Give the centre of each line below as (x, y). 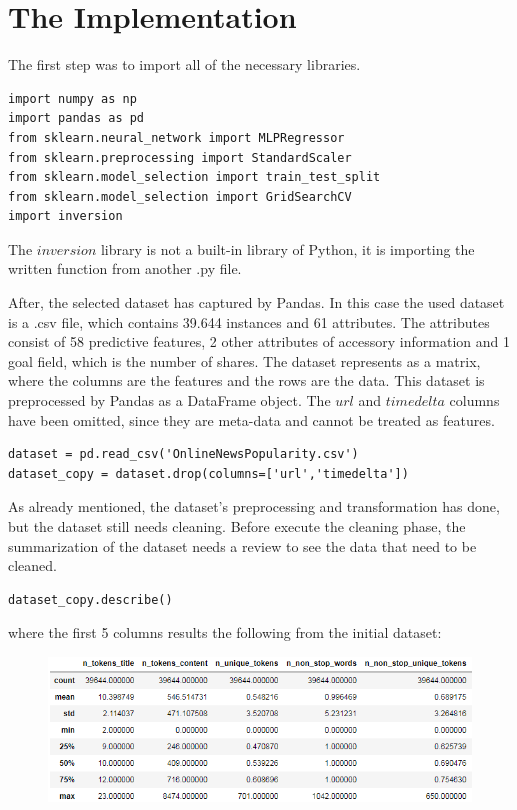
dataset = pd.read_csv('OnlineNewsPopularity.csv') (183, 454)
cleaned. (32, 565)
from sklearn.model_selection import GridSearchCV (180, 196)
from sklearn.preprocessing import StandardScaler (180, 157)
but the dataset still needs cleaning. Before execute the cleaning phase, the (237, 526)
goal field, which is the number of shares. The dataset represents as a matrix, (244, 360)
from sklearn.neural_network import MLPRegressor (176, 137)
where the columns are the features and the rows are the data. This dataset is (246, 380)
